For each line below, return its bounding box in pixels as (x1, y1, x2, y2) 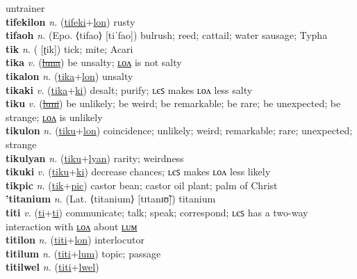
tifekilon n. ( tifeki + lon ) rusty (6, 14, 135, 29)
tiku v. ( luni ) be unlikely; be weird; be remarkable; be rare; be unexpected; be (6, 96, 341, 111)
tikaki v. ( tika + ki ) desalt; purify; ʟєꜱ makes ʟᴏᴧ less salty (6, 82, 253, 97)
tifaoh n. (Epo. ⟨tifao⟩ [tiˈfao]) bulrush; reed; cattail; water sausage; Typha (6, 28, 328, 42)
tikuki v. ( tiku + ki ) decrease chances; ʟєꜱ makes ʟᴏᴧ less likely (6, 164, 271, 179)
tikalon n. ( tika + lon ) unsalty (6, 68, 133, 83)
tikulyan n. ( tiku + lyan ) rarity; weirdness (6, 150, 184, 165)
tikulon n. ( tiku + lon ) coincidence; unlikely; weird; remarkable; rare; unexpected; (6, 123, 353, 138)
